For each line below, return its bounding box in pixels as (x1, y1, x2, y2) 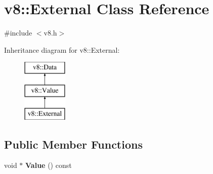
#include (4, 27, 32, 38)
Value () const (25, 160, 72, 170)
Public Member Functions (4, 136, 143, 152)
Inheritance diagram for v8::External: (4, 44, 120, 55)
